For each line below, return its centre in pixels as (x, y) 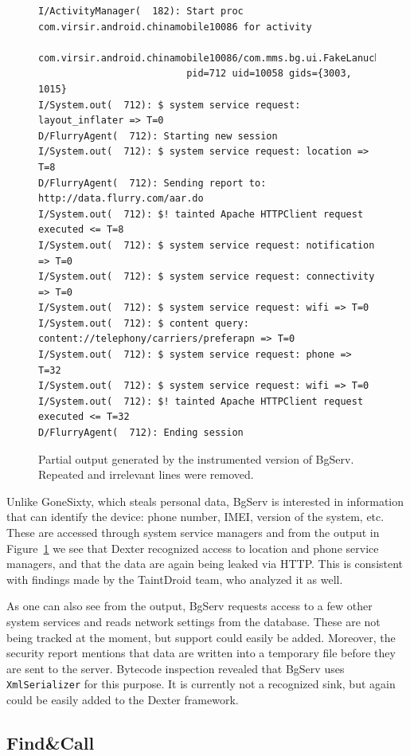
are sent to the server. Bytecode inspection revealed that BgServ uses (176, 668)
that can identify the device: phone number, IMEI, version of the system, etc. (195, 517)
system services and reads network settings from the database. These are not (193, 621)
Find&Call (51, 742)
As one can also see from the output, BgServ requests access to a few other (189, 606)
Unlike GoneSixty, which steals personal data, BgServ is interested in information (205, 501)
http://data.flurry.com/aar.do (121, 199)
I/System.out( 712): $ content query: (144, 323)
